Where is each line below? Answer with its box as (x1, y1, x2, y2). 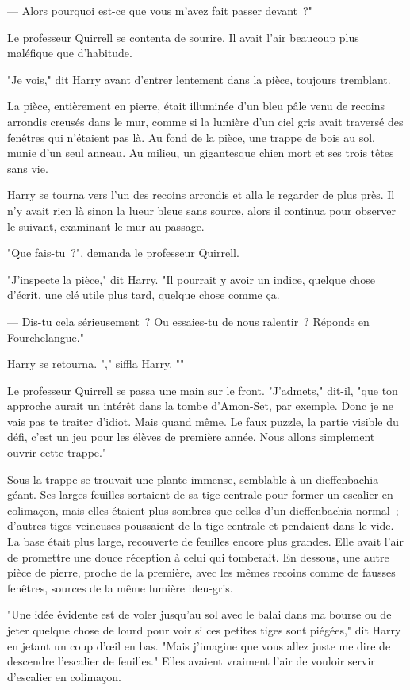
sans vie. (7, 159, 48, 176)
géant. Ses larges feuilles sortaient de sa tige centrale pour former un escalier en (7, 486, 393, 503)
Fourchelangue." (7, 328, 84, 345)
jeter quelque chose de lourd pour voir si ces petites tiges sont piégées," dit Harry (7, 622, 401, 638)
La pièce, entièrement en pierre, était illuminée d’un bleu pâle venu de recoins (7, 98, 385, 114)
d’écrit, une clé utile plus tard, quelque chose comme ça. (7, 286, 280, 303)
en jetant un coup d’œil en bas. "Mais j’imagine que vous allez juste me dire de (7, 637, 391, 654)
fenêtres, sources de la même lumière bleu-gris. (7, 579, 233, 596)
